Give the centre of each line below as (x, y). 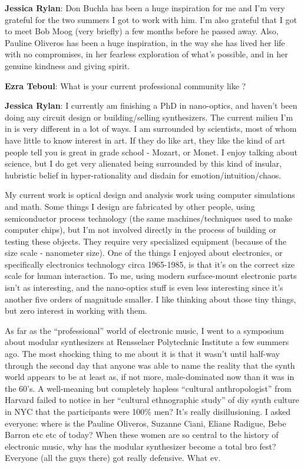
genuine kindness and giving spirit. (67, 65)
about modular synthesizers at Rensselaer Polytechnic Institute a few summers (147, 342)
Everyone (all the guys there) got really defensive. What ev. (113, 458)
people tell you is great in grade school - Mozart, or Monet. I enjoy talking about (151, 152)
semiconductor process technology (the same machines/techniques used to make (149, 218)
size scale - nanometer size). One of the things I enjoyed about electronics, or (144, 253)
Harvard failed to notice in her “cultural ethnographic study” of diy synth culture (152, 400)
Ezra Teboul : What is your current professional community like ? (125, 85)
